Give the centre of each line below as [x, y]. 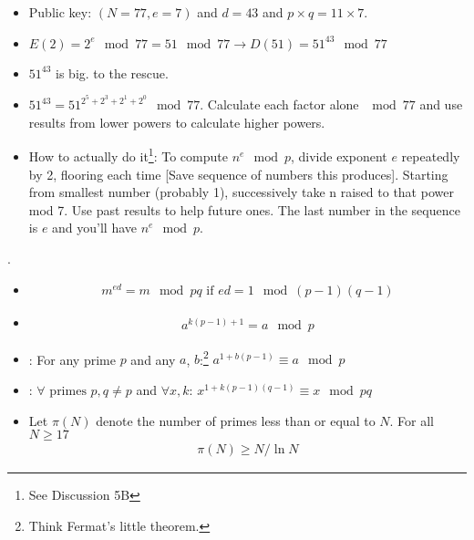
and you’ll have [95, 228]
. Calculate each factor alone [279, 104]
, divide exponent [339, 156]
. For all [412, 420]
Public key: [60, 12]
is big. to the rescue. [112, 73]
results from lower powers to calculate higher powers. [177, 122]
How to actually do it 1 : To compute [128, 155]
